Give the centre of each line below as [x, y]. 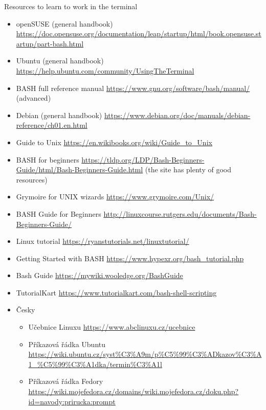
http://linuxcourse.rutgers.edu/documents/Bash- [180, 213]
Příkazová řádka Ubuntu [67, 344]
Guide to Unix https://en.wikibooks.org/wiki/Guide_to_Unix [114, 142]
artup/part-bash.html [50, 43]
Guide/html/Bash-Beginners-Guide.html [80, 169]
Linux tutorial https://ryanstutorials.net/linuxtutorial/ [103, 241]
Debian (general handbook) [59, 115]
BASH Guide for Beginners [59, 213]
